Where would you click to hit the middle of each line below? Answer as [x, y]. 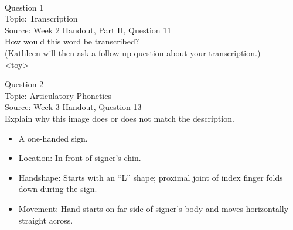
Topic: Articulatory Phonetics [58, 95]
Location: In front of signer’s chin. [80, 158]
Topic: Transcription [41, 18]
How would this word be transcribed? [72, 41]
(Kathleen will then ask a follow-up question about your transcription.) [133, 52]
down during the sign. [58, 189]
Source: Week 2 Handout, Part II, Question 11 [88, 30]
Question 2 [24, 84]
